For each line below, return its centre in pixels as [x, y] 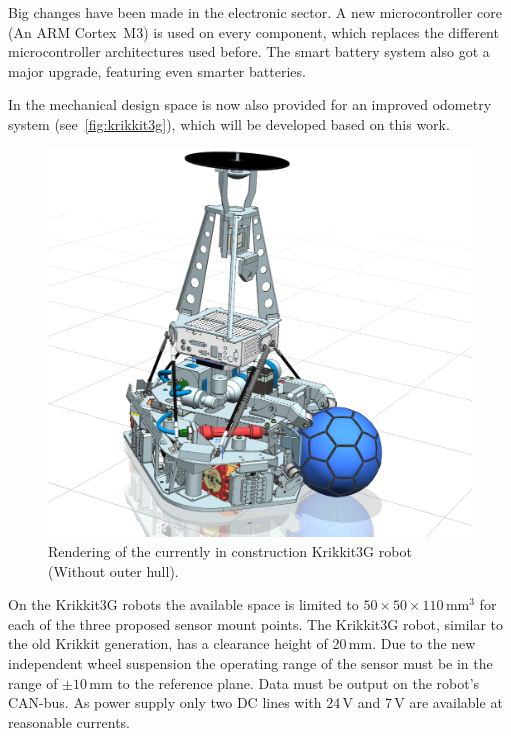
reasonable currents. [69, 721]
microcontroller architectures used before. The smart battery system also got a [249, 51]
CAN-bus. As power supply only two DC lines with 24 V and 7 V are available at [255, 702]
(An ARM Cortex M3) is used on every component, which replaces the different [253, 31]
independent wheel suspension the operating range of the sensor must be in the [250, 662]
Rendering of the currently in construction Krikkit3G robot [230, 550]
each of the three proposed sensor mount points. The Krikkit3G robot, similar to [256, 623]
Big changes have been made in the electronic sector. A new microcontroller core [255, 12]
